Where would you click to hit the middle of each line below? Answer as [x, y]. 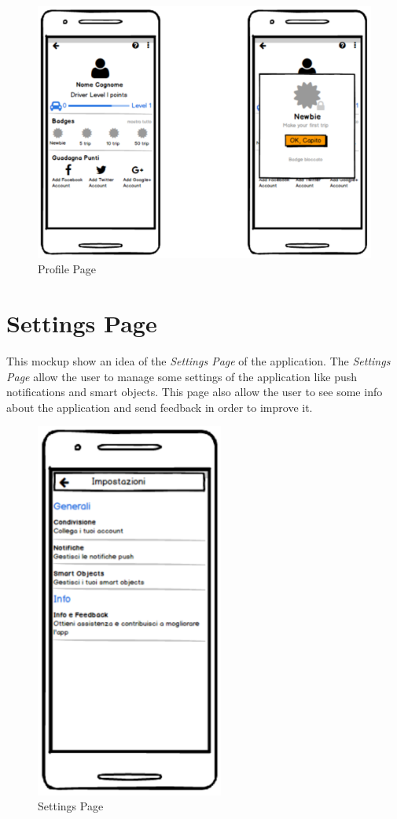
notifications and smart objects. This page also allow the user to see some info [195, 392]
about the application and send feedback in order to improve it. [160, 407]
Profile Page [67, 269]
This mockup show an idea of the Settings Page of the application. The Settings [198, 360]
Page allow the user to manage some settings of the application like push [182, 376]
